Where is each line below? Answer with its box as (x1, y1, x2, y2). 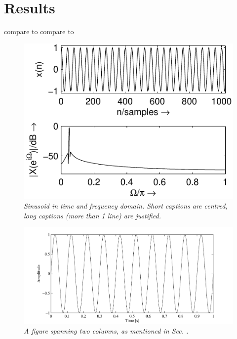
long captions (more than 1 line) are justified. (24, 210, 161, 220)
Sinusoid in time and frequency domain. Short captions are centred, (24, 201, 228, 211)
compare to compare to (4, 26, 74, 37)
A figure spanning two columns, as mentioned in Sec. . (24, 325, 189, 336)
